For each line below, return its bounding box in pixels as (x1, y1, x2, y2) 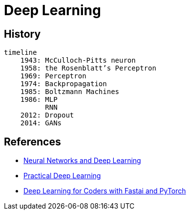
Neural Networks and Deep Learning (23, 156, 141, 165)
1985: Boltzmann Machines (20, 88, 120, 96)
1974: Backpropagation (20, 80, 107, 88)
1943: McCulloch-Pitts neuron (20, 56, 136, 65)
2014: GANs (20, 119, 62, 127)
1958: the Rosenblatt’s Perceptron (20, 64, 156, 72)
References (4, 135, 61, 148)
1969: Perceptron (20, 72, 86, 80)
